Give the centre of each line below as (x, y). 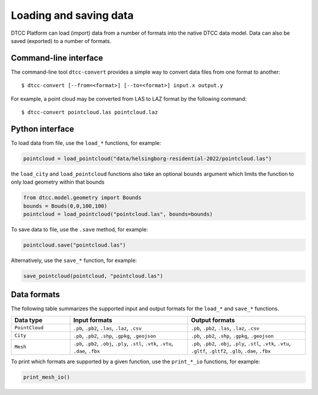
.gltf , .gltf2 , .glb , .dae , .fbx (231, 350)
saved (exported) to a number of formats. (61, 41)
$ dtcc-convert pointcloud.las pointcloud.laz (90, 112)
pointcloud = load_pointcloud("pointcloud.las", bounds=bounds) (118, 214)
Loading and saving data (72, 15)
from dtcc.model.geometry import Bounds (82, 198)
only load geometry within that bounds (58, 182)
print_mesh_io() (47, 377)
